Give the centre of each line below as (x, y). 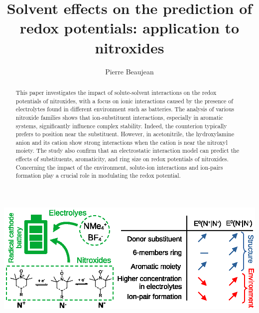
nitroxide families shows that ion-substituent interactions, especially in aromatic (119, 117)
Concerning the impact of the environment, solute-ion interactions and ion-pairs (119, 167)
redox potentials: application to (129, 28)
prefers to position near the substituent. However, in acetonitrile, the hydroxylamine (125, 134)
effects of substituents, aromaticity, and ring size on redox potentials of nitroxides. (122, 159)
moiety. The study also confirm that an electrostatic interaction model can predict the (127, 151)
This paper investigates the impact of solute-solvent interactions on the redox (116, 92)
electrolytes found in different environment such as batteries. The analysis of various (125, 109)
